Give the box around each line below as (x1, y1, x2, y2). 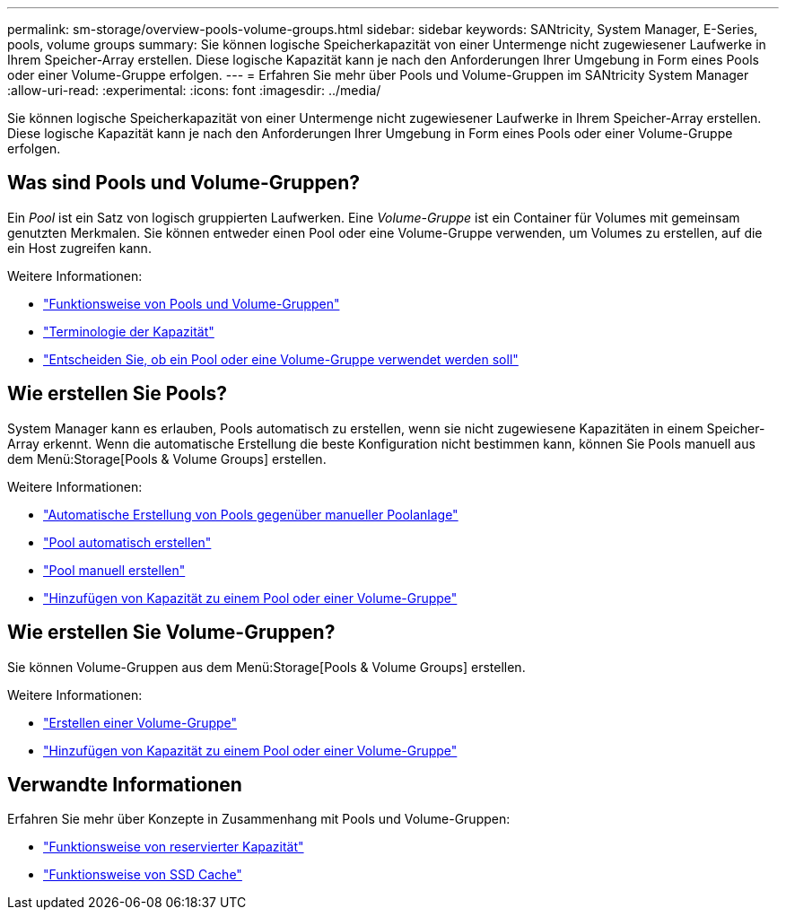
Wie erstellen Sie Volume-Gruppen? (7, 621, 336, 644)
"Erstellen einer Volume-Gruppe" (43, 714, 238, 730)
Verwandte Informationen (7, 773, 242, 796)
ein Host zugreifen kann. (7, 240, 152, 256)
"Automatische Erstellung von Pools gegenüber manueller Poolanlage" (43, 506, 458, 522)
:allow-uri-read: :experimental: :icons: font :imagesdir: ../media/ (7, 83, 381, 98)
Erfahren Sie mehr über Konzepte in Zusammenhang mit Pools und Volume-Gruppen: (7, 811, 511, 827)
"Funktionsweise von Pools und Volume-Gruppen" (43, 295, 340, 311)
